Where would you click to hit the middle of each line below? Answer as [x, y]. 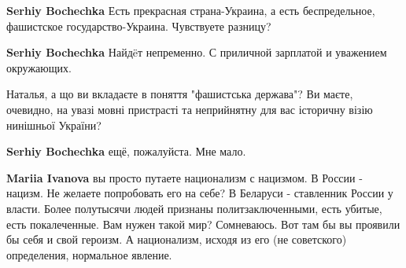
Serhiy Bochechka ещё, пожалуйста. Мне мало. [126, 151]
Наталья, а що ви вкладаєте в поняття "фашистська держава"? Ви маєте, [180, 94]
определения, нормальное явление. [89, 254]
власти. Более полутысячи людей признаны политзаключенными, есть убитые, [194, 208]
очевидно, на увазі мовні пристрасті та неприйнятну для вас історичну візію [190, 109]
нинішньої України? [54, 125]
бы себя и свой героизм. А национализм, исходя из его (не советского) [177, 239]
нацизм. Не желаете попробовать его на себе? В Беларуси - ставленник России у [200, 193]
